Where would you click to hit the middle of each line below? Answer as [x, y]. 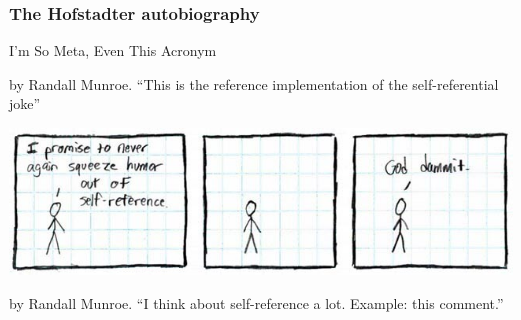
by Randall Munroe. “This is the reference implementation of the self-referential [254, 83]
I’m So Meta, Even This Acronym [113, 50]
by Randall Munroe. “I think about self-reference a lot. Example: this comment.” [256, 302]
